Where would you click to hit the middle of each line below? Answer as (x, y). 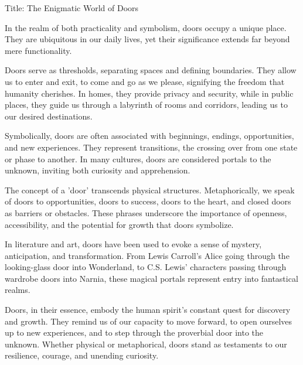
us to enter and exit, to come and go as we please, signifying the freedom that (145, 81)
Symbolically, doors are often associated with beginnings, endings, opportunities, (149, 136)
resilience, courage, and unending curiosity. (82, 355)
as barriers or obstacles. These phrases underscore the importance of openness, (146, 212)
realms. (18, 290)
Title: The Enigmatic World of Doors (72, 8)
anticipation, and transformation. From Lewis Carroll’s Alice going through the (147, 255)
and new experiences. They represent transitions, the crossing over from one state (151, 147)
